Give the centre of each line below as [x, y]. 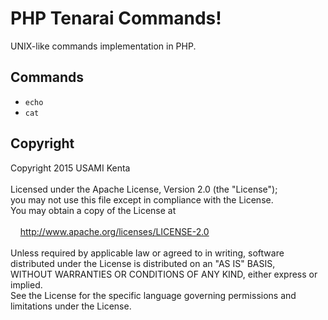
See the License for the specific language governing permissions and [153, 295]
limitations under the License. [71, 306]
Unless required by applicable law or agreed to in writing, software [147, 253]
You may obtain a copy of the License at [93, 210]
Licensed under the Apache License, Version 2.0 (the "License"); [144, 189]
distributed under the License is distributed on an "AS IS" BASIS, [143, 263]
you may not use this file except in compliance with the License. [142, 199]
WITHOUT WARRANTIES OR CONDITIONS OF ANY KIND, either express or [164, 274]
